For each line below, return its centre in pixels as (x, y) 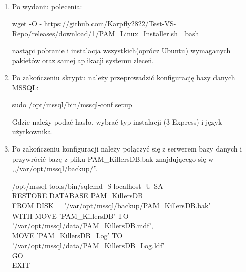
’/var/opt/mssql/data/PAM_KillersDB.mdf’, (83, 225)
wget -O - (27, 23)
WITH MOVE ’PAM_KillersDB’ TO (70, 215)
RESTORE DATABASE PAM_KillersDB (78, 195)
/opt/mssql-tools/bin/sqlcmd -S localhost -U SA (87, 185)
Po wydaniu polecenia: (47, 6)
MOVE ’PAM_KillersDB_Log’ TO (67, 235)
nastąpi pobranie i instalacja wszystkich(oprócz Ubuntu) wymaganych (121, 50)
